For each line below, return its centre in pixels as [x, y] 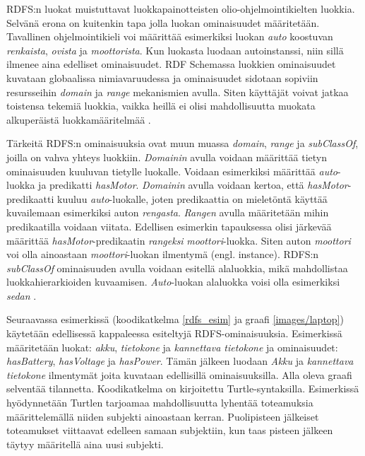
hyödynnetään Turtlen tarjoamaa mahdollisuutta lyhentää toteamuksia [160, 403]
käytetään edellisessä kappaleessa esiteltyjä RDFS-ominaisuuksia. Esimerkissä [174, 333]
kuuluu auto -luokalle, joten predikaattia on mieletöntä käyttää [192, 198]
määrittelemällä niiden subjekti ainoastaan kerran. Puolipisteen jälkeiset [163, 416]
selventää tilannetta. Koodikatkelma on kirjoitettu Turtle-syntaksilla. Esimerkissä [183, 388]
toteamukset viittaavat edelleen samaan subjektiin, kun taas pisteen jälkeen [170, 430]
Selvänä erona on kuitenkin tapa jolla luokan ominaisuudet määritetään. [163, 22]
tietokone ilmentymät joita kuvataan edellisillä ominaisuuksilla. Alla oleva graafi [179, 374]
